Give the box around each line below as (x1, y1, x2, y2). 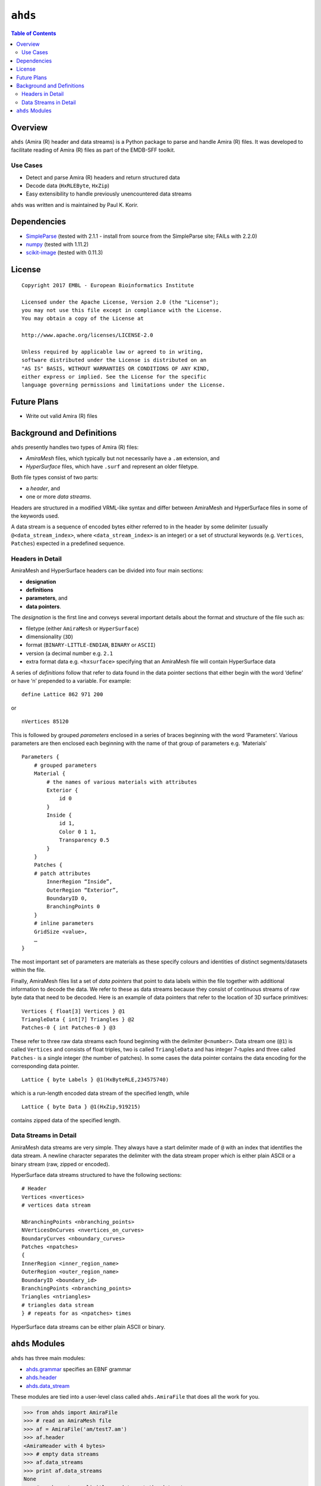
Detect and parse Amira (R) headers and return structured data (26, 174, 181, 181)
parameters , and (26, 594, 68, 602)
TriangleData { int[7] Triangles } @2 (21, 1016, 135, 1023)
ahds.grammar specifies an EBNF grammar (26, 1365, 131, 1372)
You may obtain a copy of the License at (21, 315, 144, 322)
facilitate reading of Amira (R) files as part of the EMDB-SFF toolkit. (11, 146, 175, 154)
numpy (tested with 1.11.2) (26, 241, 89, 248)
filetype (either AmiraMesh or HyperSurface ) (26, 625, 139, 632)
